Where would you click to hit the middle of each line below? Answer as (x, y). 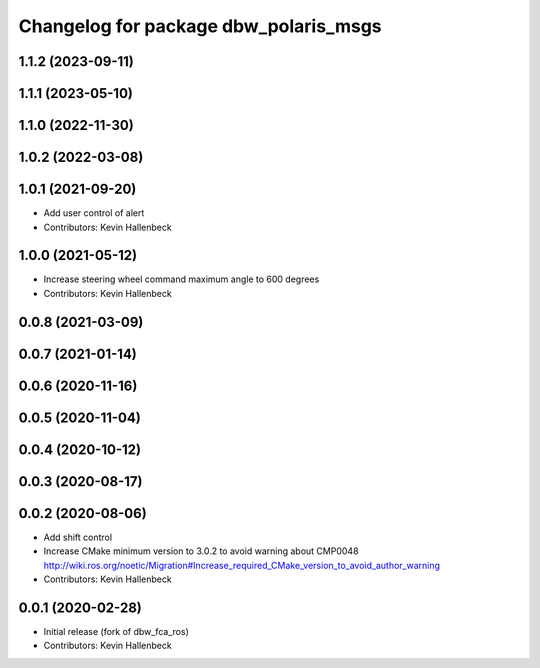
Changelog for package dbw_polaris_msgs (200, 26)
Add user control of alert (94, 213)
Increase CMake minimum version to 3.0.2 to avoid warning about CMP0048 (201, 551)
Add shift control (78, 537)
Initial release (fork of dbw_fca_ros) (116, 631)
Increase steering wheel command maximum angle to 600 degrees (181, 279)
